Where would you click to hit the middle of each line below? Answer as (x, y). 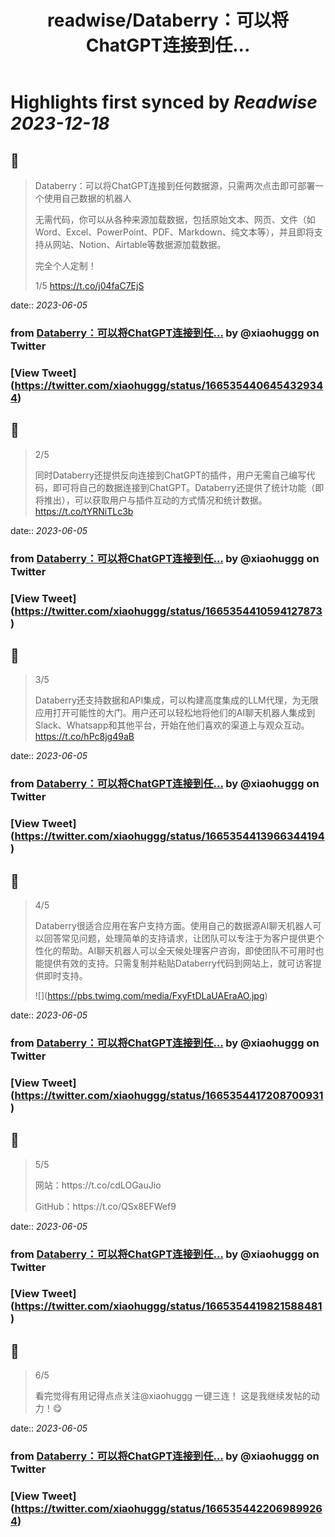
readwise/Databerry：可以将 (168, 20)
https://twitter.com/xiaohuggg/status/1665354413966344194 (169, 836)
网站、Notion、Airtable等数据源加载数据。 (139, 244)
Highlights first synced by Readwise (164, 102)
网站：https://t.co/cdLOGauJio (98, 1185)
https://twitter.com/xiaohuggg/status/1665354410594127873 (168, 611)
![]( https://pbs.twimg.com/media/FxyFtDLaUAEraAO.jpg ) (151, 995)
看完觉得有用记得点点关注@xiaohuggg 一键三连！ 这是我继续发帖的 (173, 1396)
